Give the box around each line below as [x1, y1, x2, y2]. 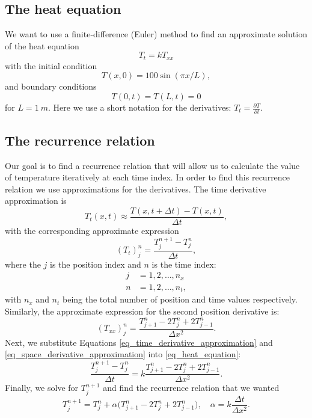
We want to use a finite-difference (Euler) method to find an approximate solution [5, 28, 307, 40]
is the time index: [151, 257, 216, 270]
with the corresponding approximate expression [5, 224, 179, 236]
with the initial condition [5, 59, 97, 72]
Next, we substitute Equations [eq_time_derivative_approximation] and [5, 336, 273, 348]
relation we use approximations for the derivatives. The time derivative [5, 182, 266, 195]
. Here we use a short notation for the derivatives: [48, 101, 231, 114]
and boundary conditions [5, 80, 97, 93]
